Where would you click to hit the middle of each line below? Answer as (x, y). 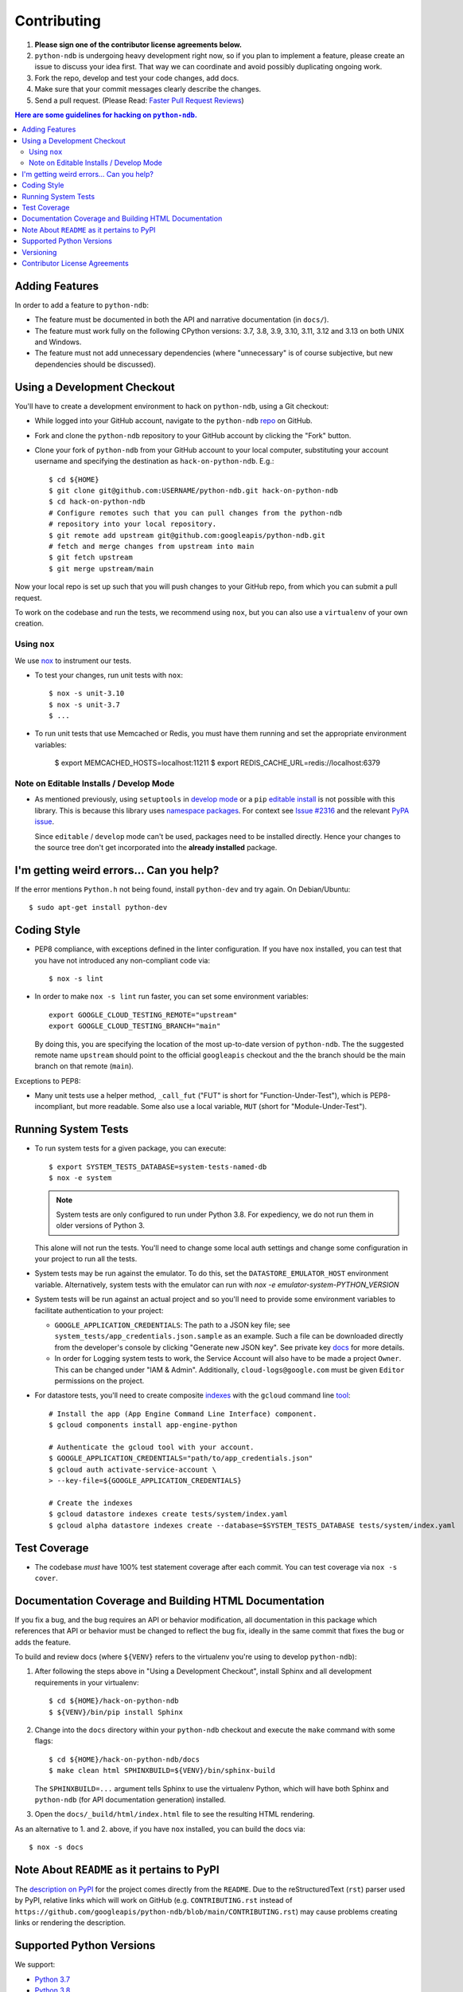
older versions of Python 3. (100, 1225)
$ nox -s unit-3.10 (87, 694)
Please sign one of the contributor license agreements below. (138, 45)
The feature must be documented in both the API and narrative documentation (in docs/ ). (182, 320)
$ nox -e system (80, 1178)
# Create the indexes (91, 1503)
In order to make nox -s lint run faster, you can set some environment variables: (172, 997)
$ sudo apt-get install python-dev (98, 908)
